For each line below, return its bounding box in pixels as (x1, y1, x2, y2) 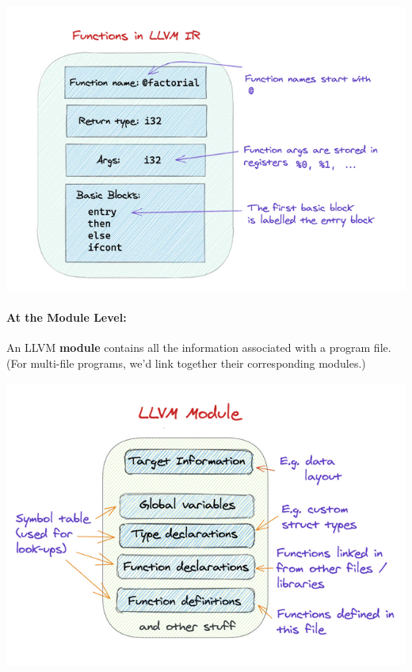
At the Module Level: (6, 309, 127, 326)
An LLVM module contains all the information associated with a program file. (6, 339, 391, 356)
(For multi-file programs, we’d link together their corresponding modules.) (6, 354, 366, 371)
